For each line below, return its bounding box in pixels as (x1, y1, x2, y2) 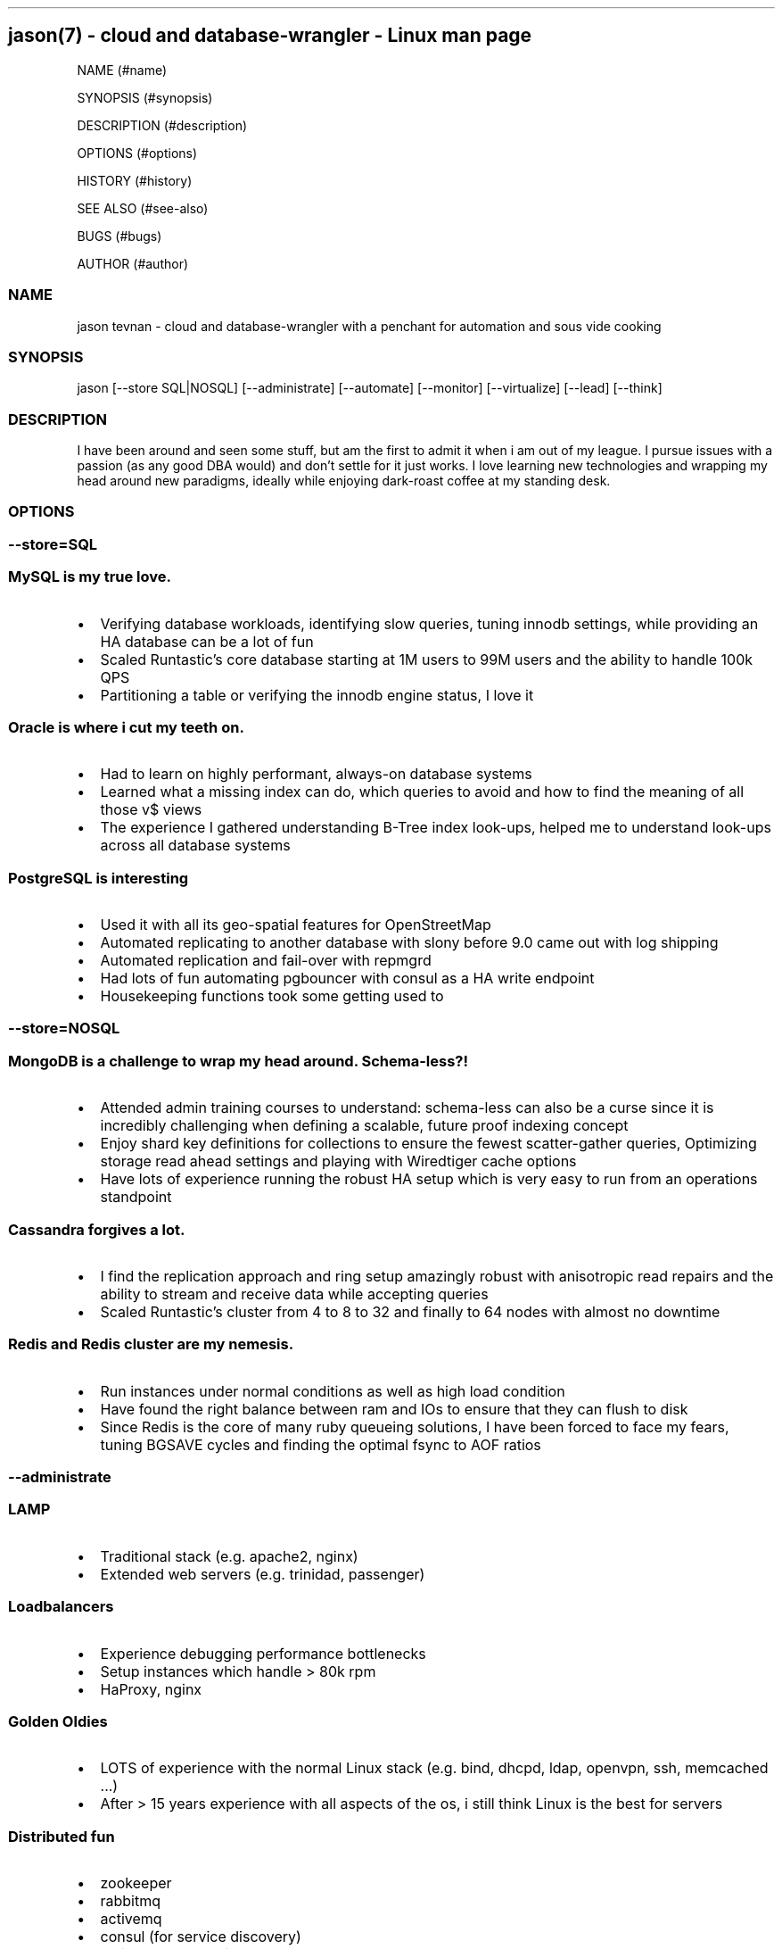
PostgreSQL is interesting (8, 868, 189, 887)
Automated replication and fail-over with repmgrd (100, 951, 432, 970)
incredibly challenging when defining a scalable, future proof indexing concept (100, 1116, 629, 1135)
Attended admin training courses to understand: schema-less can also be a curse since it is (100, 1099, 714, 1117)
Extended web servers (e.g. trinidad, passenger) (100, 1564, 425, 1583)
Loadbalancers (8, 1597, 114, 1616)
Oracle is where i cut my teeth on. (8, 717, 244, 736)
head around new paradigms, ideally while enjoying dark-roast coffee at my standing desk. (77, 473, 611, 489)
